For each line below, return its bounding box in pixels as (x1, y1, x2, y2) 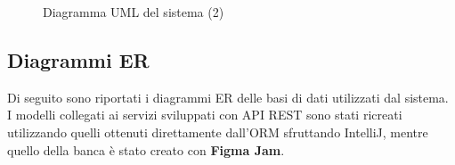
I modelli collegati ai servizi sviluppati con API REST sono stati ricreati (7, 105, 402, 124)
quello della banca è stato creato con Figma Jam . (7, 140, 285, 159)
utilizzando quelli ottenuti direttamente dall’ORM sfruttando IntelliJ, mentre (7, 122, 428, 141)
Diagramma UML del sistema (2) (43, 3, 224, 21)
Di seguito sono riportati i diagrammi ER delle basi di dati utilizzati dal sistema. (7, 87, 449, 106)
